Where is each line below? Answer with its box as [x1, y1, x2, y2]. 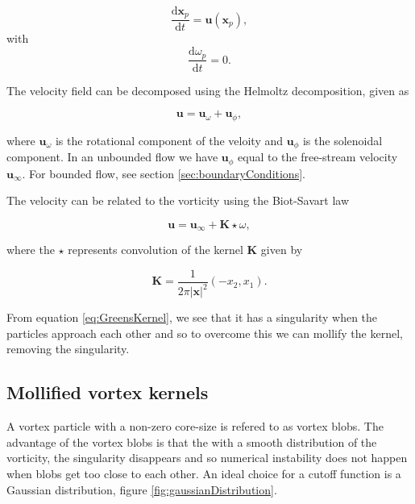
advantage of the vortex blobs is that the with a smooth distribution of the [6, 433, 377, 450]
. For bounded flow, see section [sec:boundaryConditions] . [22, 165, 305, 181]
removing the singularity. [6, 340, 130, 357]
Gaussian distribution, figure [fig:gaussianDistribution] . [6, 481, 277, 498]
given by [260, 241, 303, 258]
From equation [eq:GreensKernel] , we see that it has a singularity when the [6, 309, 378, 326]
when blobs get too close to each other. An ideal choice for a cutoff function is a [6, 464, 401, 481]
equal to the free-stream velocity [238, 148, 398, 165]
